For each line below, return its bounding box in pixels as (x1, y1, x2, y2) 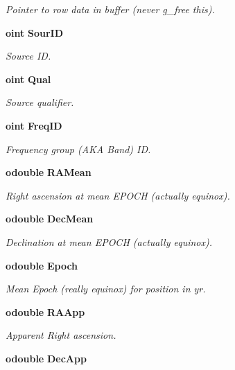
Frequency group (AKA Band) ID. (6, 141, 151, 156)
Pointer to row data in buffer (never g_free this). (6, 2, 215, 16)
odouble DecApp (6, 351, 87, 365)
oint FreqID (6, 118, 62, 132)
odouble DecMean (6, 211, 94, 226)
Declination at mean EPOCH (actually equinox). (6, 234, 213, 249)
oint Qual (6, 71, 51, 86)
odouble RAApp (6, 304, 85, 319)
